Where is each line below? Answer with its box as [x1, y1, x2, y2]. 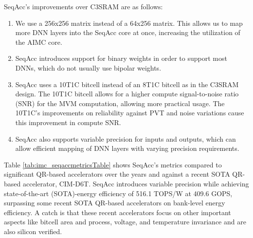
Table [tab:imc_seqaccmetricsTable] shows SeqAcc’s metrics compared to [4, 159, 222, 169]
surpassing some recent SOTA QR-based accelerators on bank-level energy [4, 198, 225, 208]
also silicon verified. [4, 226, 62, 236]
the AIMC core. [15, 37, 62, 47]
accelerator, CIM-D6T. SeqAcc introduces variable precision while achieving [22, 178, 249, 188]
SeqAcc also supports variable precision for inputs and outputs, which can [15, 133, 236, 144]
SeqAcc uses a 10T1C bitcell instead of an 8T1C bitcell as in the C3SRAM [15, 79, 239, 89]
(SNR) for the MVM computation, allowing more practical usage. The [15, 98, 225, 108]
